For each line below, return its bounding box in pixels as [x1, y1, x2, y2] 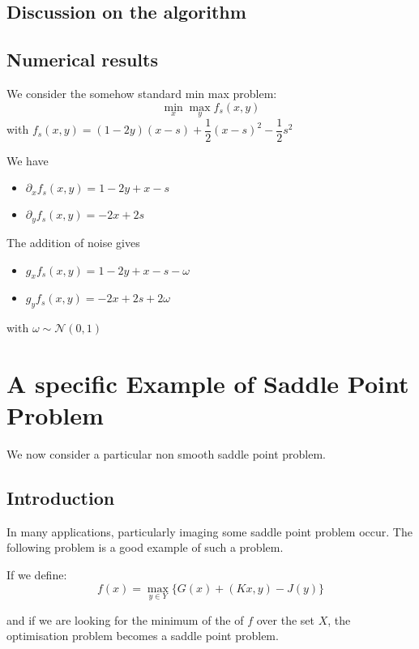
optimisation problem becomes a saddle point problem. [6, 627, 279, 644]
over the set [256, 611, 314, 628]
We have [6, 152, 49, 169]
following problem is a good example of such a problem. [6, 539, 284, 556]
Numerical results [6, 47, 158, 72]
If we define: [6, 566, 67, 583]
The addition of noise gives [6, 233, 140, 250]
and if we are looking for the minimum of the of [6, 611, 244, 628]
